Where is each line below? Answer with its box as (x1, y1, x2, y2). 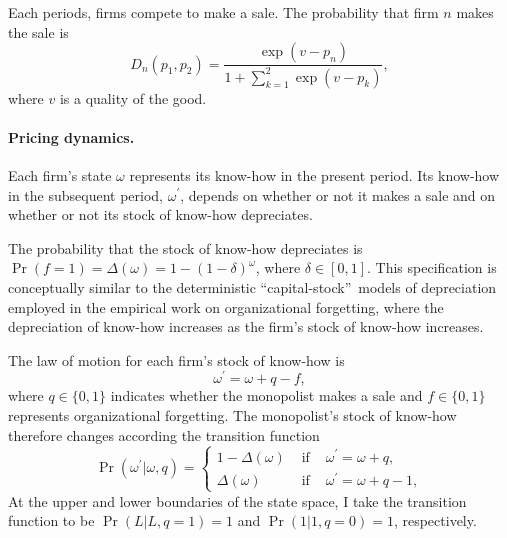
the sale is (8, 21, 69, 42)
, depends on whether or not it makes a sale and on (180, 184, 496, 205)
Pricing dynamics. (8, 126, 135, 147)
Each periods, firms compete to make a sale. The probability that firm (8, 2, 439, 22)
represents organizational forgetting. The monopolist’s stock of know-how (8, 404, 457, 425)
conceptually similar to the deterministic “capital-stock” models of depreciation (8, 276, 497, 297)
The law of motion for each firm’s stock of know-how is (8, 349, 345, 370)
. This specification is (367, 257, 497, 278)
